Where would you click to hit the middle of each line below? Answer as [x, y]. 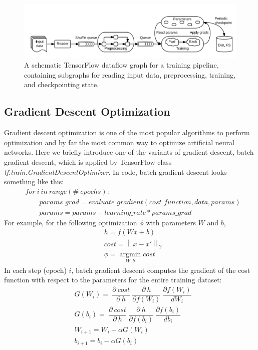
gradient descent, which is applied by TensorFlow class [88, 161]
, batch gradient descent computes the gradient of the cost [161, 270]
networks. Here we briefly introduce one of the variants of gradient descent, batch [129, 152]
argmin [130, 255]
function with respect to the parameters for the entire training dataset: [113, 280]
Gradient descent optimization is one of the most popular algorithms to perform [127, 132]
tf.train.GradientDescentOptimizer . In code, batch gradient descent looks [115, 171]
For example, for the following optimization [71, 222]
